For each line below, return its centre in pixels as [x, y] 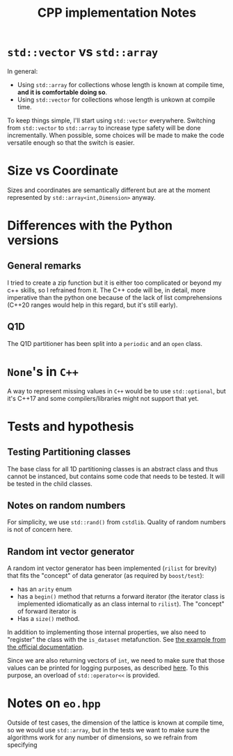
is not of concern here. [40, 530]
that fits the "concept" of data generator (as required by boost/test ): [106, 576]
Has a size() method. [48, 619]
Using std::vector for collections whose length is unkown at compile [116, 100]
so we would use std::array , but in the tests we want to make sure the [109, 730]
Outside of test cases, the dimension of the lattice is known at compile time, [116, 723]
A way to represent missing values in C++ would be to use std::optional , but [116, 391]
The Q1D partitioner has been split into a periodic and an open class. [105, 343]
